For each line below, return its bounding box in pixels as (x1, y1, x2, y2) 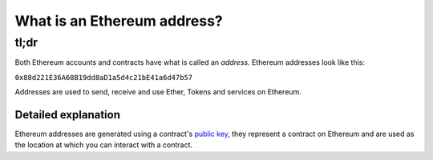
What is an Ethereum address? (14, 12, 224, 30)
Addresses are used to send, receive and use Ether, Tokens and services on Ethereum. (14, 87, 302, 97)
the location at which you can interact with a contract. (14, 140, 192, 150)
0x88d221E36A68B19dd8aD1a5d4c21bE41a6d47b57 (14, 73, 193, 82)
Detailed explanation (14, 108, 120, 122)
